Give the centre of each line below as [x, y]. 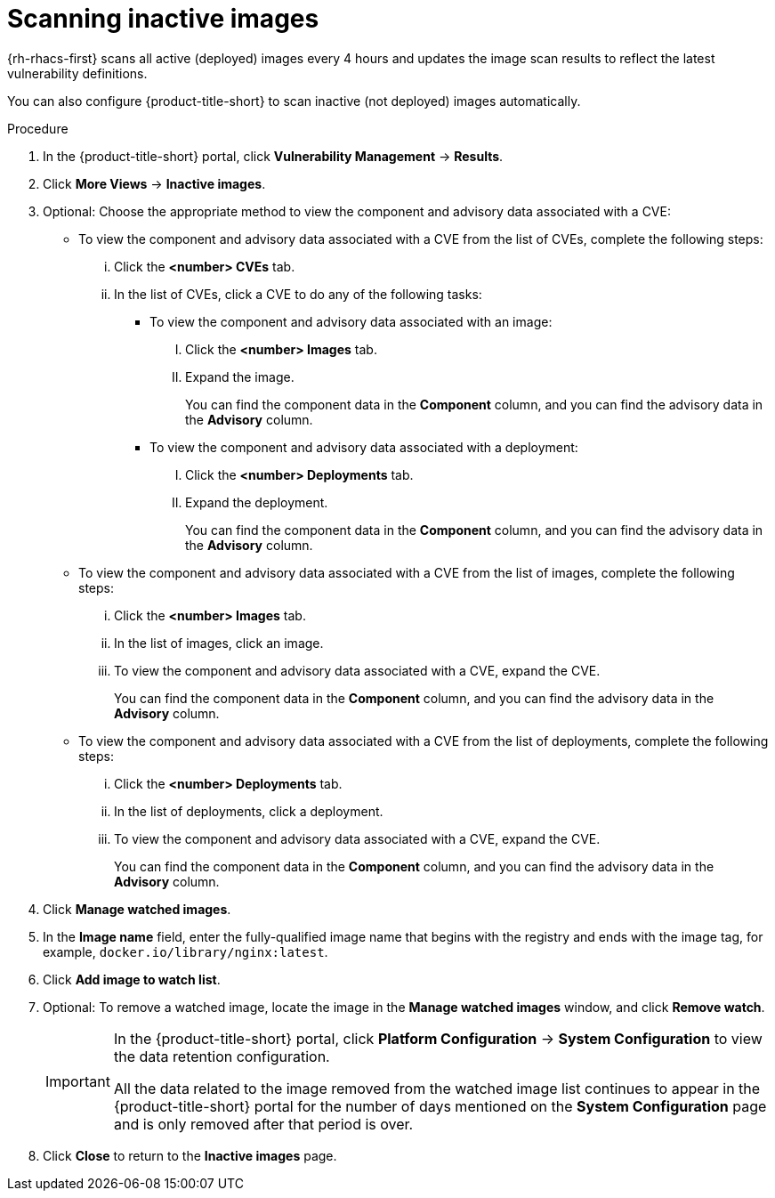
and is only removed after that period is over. [263, 1124]
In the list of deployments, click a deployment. [249, 811]
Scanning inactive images [163, 19]
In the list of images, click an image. [219, 643]
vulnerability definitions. [77, 73]
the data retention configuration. [222, 1056]
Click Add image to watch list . [132, 979]
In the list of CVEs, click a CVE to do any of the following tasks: [298, 294]
